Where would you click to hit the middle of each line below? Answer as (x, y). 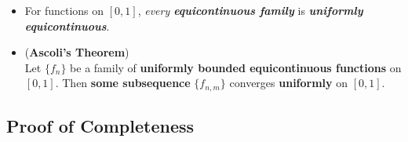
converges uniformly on (289, 83)
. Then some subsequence (123, 83)
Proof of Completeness (100, 126)
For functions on (64, 10)
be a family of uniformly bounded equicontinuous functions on (236, 67)
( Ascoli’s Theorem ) (77, 52)
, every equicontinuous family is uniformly (250, 10)
